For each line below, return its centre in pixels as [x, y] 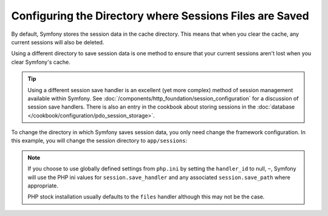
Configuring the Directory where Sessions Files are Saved [160, 16]
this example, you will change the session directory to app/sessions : [99, 141]
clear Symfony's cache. [41, 62]
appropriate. [43, 186]
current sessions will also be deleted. [58, 42]
